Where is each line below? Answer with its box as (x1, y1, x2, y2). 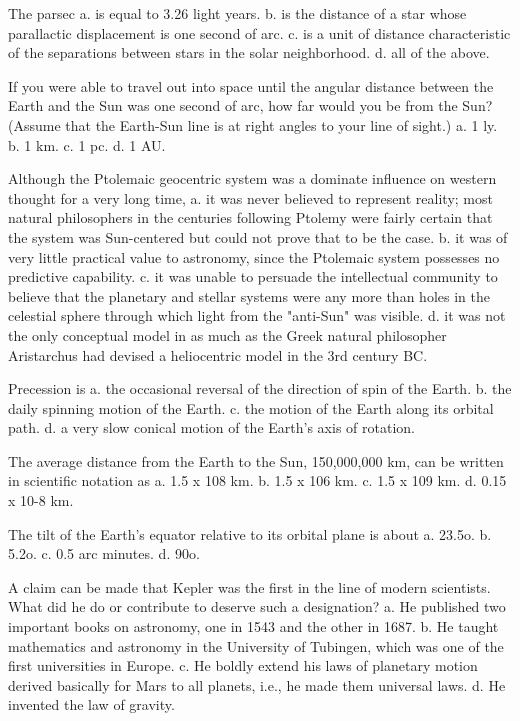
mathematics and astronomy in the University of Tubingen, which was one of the (8, 635, 504, 656)
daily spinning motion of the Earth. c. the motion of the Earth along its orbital (8, 397, 494, 418)
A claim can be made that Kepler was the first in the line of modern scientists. (8, 576, 491, 597)
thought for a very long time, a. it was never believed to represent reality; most (8, 187, 493, 208)
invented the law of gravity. (8, 694, 175, 715)
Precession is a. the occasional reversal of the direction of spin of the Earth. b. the (8, 378, 512, 399)
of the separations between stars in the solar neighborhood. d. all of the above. (8, 42, 490, 63)
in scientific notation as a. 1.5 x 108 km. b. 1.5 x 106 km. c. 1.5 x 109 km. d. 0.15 (8, 470, 507, 491)
